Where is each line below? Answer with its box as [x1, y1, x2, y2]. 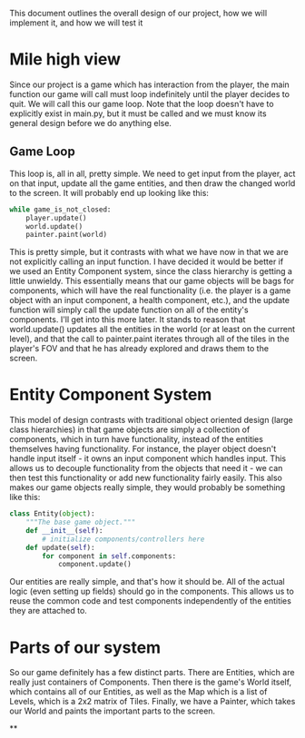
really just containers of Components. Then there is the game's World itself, [9, 676, 292, 688]
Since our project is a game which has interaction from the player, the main [9, 79, 290, 90]
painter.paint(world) [25, 231, 107, 240]
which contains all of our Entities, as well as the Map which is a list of [9, 686, 268, 697]
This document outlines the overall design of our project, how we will [9, 8, 268, 18]
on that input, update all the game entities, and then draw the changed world [9, 177, 296, 189]
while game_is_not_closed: [9, 204, 112, 214]
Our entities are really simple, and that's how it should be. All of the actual [9, 576, 286, 587]
